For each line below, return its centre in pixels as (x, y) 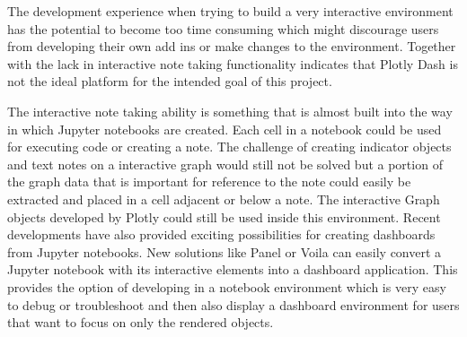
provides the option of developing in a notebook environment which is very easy (227, 286)
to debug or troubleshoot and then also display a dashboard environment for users (233, 304)
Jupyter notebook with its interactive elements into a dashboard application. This (233, 269)
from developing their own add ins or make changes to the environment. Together (232, 46)
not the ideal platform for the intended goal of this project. (170, 81)
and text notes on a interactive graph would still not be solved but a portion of (225, 164)
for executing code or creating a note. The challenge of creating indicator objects (229, 147)
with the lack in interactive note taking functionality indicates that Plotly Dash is (233, 63)
